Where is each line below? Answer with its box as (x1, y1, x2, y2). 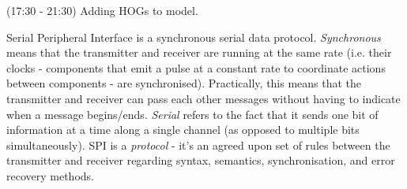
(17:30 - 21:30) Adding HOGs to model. (6, 2, 198, 18)
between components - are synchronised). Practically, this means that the (6, 75, 362, 91)
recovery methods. (6, 167, 94, 183)
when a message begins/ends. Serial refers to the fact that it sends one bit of (6, 106, 379, 122)
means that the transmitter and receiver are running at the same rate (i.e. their (6, 44, 392, 61)
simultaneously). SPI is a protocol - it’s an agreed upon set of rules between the (6, 136, 390, 153)
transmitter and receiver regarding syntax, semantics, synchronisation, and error (6, 152, 395, 169)
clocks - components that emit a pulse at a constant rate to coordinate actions (6, 59, 386, 76)
